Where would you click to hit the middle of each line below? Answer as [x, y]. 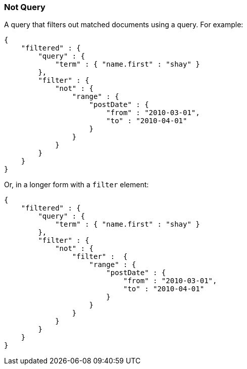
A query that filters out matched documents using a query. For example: [124, 25]
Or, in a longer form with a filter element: [77, 185]
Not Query [25, 7]
